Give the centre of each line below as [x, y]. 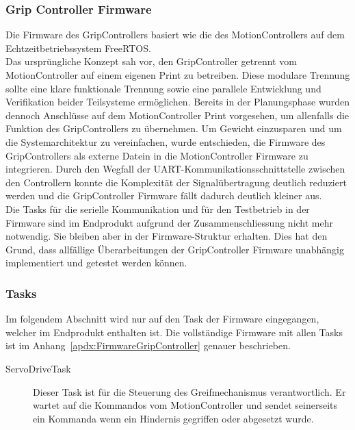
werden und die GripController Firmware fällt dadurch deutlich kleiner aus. [164, 195]
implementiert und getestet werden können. [96, 263]
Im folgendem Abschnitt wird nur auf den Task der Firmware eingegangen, [162, 319]
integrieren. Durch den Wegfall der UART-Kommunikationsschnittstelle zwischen [175, 169]
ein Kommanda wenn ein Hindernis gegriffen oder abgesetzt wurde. [173, 418]
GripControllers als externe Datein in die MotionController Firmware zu [157, 155]
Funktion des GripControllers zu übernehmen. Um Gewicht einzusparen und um [174, 128]
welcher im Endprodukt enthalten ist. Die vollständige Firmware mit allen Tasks [174, 332]
